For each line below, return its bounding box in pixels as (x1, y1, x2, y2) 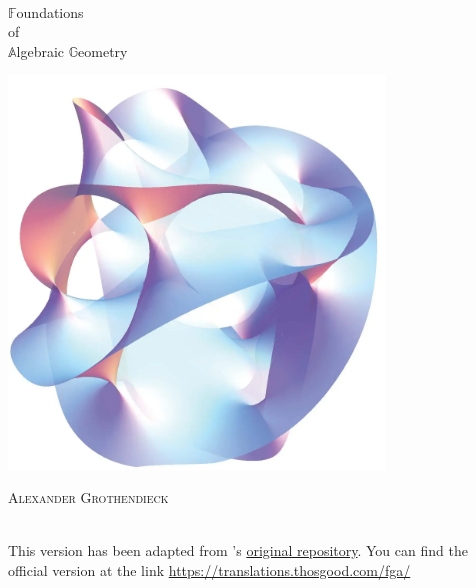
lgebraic (16, 40, 65, 61)
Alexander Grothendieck (8, 487, 169, 508)
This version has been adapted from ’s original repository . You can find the (8, 540, 468, 561)
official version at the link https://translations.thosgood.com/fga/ (8, 559, 411, 580)
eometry (78, 40, 128, 61)
